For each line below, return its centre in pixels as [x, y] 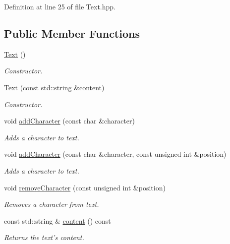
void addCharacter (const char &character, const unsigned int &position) [115, 154]
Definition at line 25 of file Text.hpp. [60, 6]
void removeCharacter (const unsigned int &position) [85, 187]
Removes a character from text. [52, 204]
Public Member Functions [72, 33]
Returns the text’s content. [44, 237]
